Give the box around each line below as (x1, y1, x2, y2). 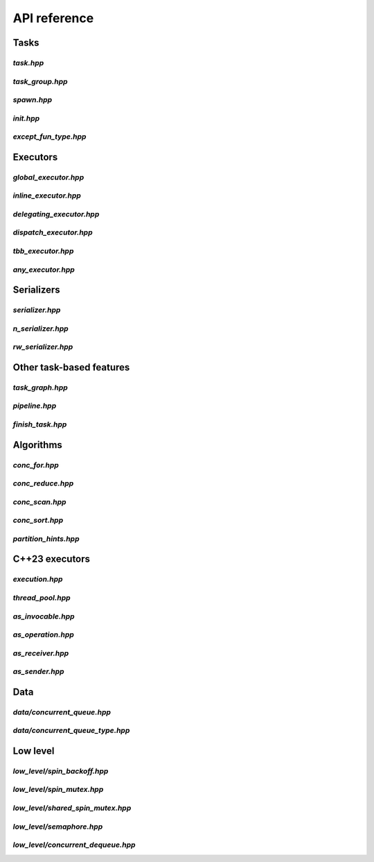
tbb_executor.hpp (12, 246, 74, 256)
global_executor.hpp (12, 172, 84, 182)
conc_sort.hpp (12, 515, 64, 525)
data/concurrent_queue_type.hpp (12, 725, 130, 735)
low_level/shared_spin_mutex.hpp (12, 803, 132, 813)
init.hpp (12, 113, 40, 123)
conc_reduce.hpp (12, 479, 74, 488)
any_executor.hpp (12, 264, 75, 274)
